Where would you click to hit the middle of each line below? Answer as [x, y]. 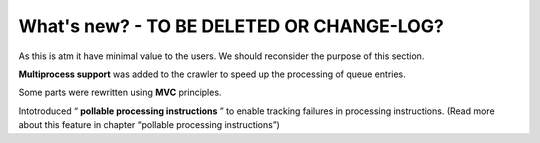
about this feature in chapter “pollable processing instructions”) [149, 125]
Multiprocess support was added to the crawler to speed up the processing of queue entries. [212, 74]
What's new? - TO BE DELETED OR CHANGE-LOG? [231, 26]
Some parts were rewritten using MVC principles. [120, 92]
